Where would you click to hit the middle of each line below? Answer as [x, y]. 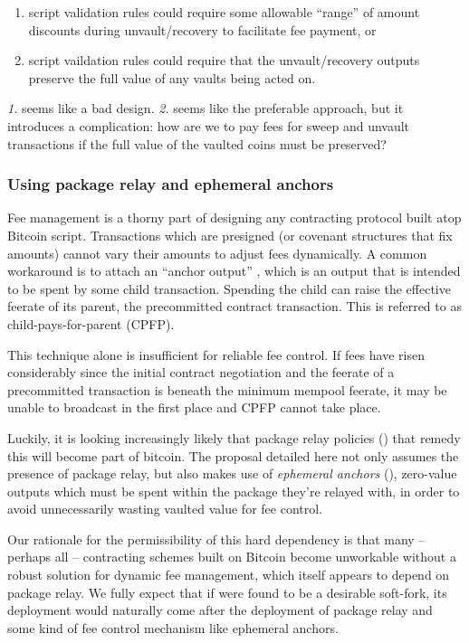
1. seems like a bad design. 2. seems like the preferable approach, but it [206, 108]
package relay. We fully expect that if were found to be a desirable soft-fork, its [227, 592]
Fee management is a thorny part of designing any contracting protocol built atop [234, 217]
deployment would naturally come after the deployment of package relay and [220, 610]
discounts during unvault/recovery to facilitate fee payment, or [202, 29]
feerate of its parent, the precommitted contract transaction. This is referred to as [234, 306]
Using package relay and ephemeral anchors [171, 184]
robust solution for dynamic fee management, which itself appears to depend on [229, 575]
